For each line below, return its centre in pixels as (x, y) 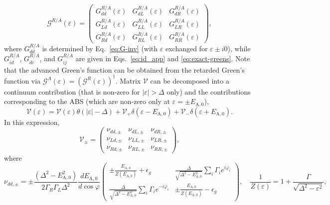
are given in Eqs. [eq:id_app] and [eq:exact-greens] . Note (163, 58)
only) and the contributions (209, 91)
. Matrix (128, 80)
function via (22, 80)
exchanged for (186, 48)
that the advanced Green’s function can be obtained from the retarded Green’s (124, 69)
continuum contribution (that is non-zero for (72, 91)
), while (239, 48)
